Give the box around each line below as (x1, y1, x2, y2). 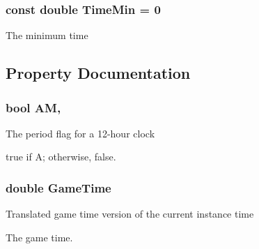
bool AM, (6, 98, 61, 116)
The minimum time (6, 28, 88, 43)
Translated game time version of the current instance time (6, 206, 254, 221)
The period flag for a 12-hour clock (6, 126, 155, 140)
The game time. (6, 229, 73, 244)
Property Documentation (6, 62, 191, 84)
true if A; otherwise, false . (6, 149, 116, 164)
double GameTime (6, 179, 111, 196)
